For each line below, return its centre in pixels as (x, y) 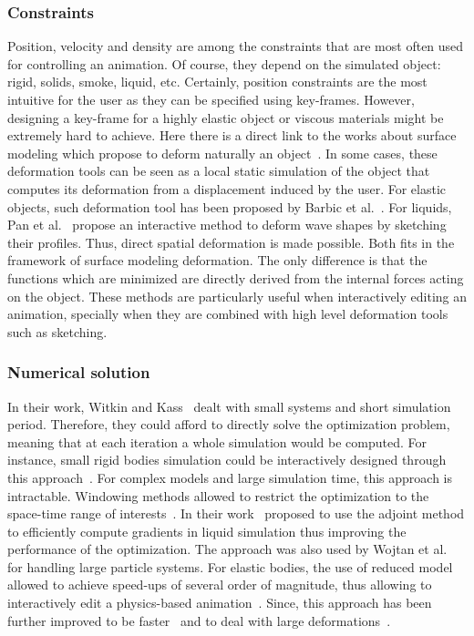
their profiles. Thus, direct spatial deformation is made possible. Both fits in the (231, 242)
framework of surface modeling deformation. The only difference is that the (217, 260)
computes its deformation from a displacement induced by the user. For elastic (227, 188)
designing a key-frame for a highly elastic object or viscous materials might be (226, 117)
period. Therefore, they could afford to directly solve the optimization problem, (229, 424)
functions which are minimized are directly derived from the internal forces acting (236, 277)
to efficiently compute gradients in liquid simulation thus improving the (207, 531)
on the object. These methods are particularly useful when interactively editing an (237, 296)
